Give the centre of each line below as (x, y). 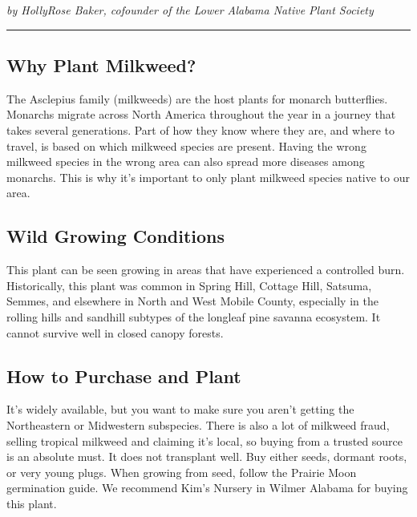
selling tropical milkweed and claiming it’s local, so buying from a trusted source (205, 440)
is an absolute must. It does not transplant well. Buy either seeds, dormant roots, (207, 456)
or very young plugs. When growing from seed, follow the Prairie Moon (182, 472)
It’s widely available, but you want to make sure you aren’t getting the (180, 409)
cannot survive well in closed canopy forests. (115, 332)
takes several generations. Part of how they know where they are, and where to (201, 129)
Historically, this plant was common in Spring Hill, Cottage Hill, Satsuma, (189, 285)
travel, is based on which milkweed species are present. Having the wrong (186, 145)
